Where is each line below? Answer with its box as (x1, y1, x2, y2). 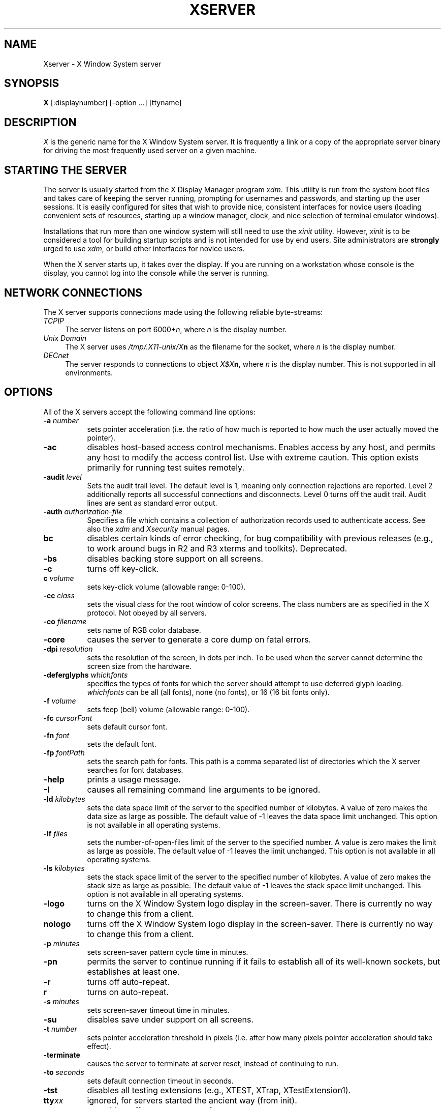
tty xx (43, 1095, 63, 1105)
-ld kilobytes (43, 794, 85, 803)
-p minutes (43, 939, 80, 948)
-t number (43, 1024, 77, 1033)
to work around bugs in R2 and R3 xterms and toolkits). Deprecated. (87, 543, 347, 553)
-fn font (43, 731, 70, 740)
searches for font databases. (87, 765, 183, 774)
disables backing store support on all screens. (87, 553, 264, 564)
